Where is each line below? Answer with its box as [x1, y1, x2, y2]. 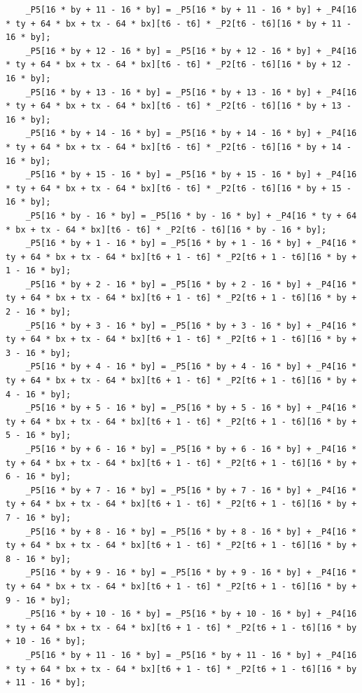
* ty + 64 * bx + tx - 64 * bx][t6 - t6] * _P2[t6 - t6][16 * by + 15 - [6, 183, 351, 193]
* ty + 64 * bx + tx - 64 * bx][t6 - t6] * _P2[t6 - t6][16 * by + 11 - [6, 18, 351, 29]
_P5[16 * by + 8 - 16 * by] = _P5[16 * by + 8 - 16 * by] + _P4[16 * [25, 526, 357, 537]
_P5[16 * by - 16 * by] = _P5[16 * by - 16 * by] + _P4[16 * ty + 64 [25, 210, 357, 221]
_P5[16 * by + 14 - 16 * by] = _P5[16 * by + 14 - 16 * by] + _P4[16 [25, 128, 357, 139]
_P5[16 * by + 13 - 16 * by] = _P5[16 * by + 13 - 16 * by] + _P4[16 [25, 87, 357, 97]
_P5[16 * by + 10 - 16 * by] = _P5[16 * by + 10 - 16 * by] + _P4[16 [25, 609, 357, 619]
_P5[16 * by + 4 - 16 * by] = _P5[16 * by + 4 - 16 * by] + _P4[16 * [25, 362, 357, 372]
